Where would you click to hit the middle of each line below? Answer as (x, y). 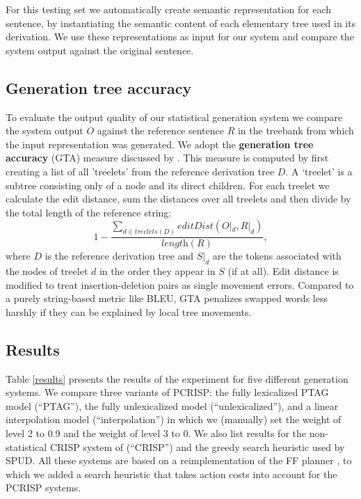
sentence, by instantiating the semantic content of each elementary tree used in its (181, 23)
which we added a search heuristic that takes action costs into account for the (171, 474)
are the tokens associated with (277, 256)
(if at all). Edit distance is (283, 271)
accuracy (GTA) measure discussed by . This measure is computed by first (167, 158)
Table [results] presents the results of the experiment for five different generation (177, 378)
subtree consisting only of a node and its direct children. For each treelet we (168, 185)
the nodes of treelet (47, 271)
